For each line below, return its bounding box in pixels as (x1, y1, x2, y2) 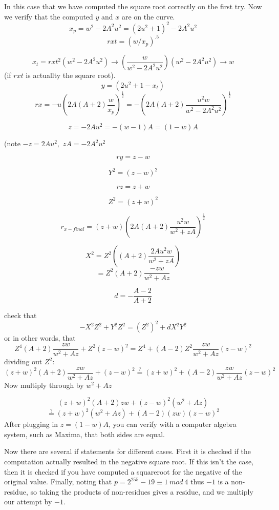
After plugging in (4, 419, 58, 429)
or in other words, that (4, 332, 76, 343)
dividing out (4, 356, 42, 367)
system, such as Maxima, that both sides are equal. (4, 428, 165, 439)
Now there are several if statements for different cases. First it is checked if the (4, 446, 251, 457)
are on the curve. (121, 11, 175, 22)
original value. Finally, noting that (4, 476, 112, 487)
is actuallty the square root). (26, 70, 116, 81)
